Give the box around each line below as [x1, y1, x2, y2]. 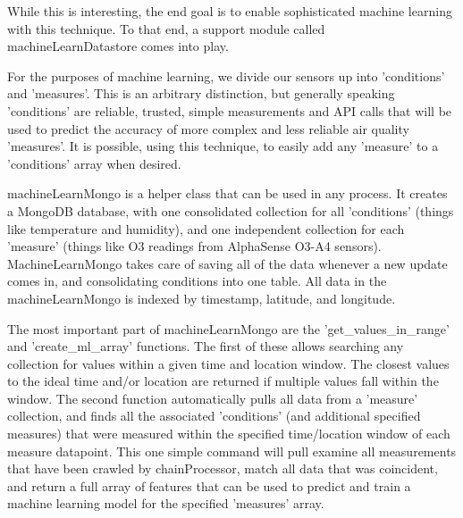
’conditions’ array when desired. [7, 154, 181, 172]
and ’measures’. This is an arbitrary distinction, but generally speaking [7, 84, 395, 103]
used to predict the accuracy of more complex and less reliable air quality [7, 119, 409, 138]
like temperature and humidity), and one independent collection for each [7, 219, 405, 238]
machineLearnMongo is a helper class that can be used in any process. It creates [7, 184, 448, 203]
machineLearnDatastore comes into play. [7, 37, 229, 55]
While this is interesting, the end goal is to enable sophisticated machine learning [7, 2, 452, 20]
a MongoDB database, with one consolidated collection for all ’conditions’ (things [7, 201, 454, 220]
